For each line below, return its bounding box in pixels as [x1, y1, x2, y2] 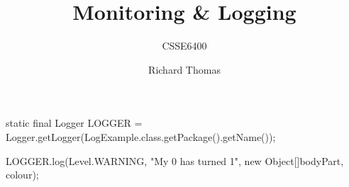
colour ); [6, 167, 39, 182]
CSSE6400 [162, 38, 207, 53]
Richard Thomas [148, 62, 221, 76]
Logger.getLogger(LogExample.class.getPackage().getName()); [6, 129, 276, 144]
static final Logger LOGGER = [6, 115, 143, 130]
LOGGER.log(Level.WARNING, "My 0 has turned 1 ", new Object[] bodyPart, [6, 153, 344, 168]
